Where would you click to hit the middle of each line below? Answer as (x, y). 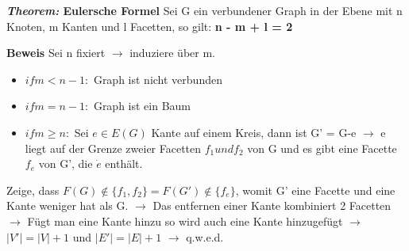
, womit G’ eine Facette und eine (315, 190)
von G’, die (66, 164)
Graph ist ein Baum (142, 106)
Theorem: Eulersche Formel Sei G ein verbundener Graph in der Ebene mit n (204, 10)
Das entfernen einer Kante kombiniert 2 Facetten (272, 205)
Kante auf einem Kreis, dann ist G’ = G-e (254, 132)
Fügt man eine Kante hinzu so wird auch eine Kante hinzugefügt (185, 221)
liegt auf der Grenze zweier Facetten (113, 148)
